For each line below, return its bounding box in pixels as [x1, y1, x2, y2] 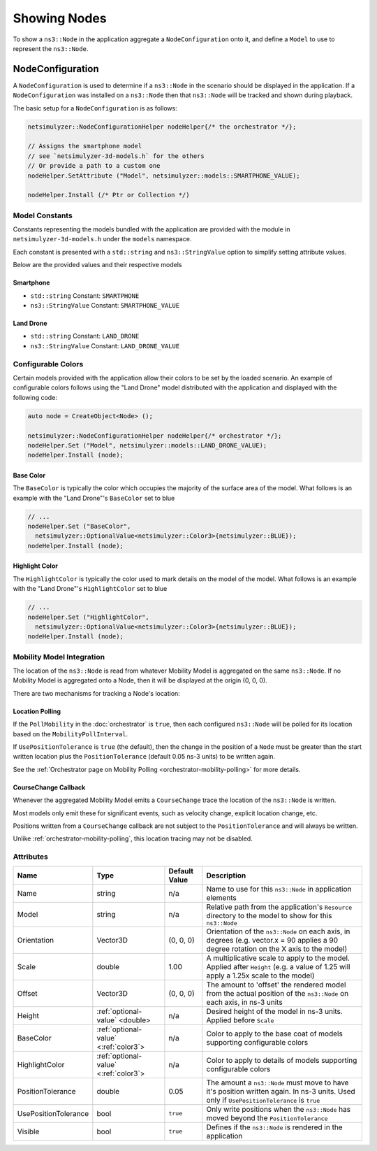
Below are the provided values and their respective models [13, 261, 182, 269]
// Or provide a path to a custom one [27, 162, 161, 170]
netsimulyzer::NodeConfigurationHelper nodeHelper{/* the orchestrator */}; [27, 122, 297, 131]
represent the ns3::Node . [13, 44, 89, 52]
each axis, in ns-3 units [206, 997, 283, 1007]
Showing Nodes [13, 10, 108, 26]
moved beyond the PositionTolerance [206, 1113, 328, 1122]
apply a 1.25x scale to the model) [206, 971, 315, 980]
